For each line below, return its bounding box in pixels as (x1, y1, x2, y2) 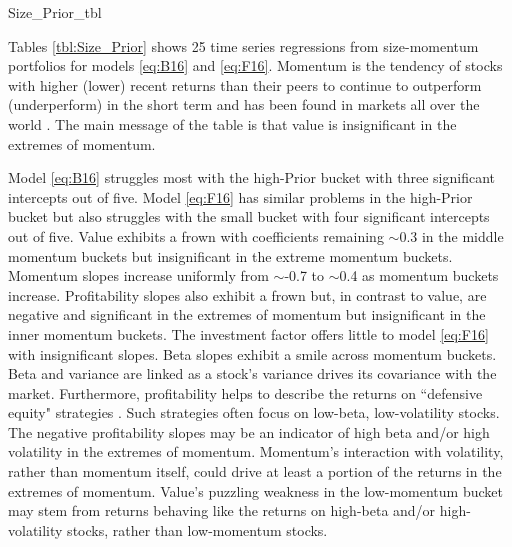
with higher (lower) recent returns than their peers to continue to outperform (8, 74, 482, 95)
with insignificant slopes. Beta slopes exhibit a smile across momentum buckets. (8, 343, 497, 364)
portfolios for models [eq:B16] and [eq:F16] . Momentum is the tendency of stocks (8, 55, 503, 76)
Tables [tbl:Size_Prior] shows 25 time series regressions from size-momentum (8, 35, 479, 56)
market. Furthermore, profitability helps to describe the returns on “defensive (8, 382, 483, 403)
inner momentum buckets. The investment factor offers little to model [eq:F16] (8, 323, 489, 344)
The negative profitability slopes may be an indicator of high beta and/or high (8, 421, 490, 442)
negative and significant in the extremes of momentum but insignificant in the (8, 304, 486, 325)
